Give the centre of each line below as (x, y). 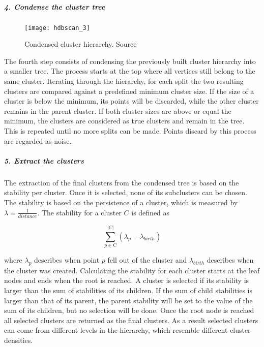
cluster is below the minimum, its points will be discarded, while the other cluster (131, 101)
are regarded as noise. (38, 140)
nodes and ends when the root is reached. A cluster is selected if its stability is (127, 280)
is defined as (151, 212)
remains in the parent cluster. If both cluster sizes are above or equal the (118, 111)
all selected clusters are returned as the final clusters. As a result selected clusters (131, 320)
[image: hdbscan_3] (57, 28)
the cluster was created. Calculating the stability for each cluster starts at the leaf (132, 270)
